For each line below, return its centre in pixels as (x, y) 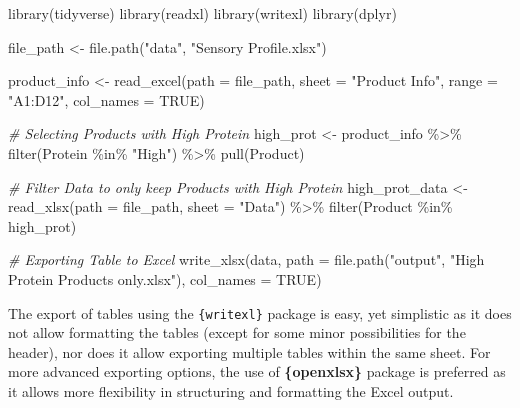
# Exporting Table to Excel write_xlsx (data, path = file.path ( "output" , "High (246, 259)
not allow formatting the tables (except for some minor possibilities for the (237, 332)
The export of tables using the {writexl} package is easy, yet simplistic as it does (260, 312)
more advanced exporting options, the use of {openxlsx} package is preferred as (257, 371)
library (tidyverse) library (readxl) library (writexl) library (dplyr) (202, 13)
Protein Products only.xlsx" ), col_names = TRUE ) (165, 278)
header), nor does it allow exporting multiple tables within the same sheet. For (249, 351)
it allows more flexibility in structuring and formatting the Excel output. (231, 390)
